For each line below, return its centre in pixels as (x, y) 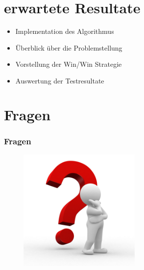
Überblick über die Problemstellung (69, 47)
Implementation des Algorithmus (65, 31)
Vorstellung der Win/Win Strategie (69, 64)
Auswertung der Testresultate (60, 80)
